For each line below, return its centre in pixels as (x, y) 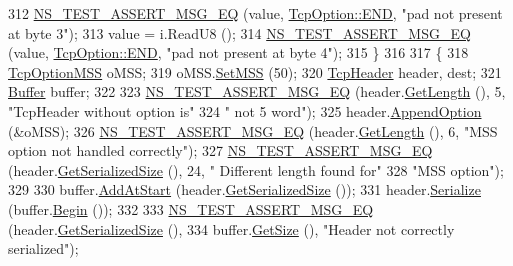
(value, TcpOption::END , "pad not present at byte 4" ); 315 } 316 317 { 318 (238, 52)
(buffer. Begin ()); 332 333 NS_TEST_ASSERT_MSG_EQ (191, 208)
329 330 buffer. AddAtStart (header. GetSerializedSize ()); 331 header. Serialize (244, 189)
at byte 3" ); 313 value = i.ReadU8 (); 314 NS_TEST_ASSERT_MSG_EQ (239, 32)
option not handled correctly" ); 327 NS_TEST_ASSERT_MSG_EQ (220, 150)
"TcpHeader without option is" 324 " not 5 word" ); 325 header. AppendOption (245, 110)
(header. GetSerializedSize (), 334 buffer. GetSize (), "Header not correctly (231, 228)
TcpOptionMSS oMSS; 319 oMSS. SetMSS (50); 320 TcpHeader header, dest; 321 (255, 71)
